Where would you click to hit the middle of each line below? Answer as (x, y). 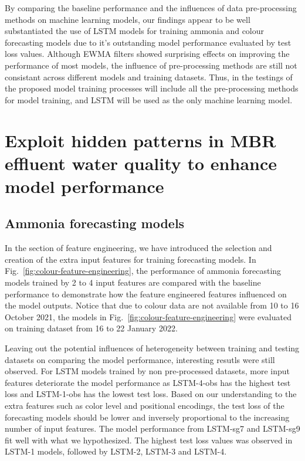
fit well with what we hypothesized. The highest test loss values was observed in (149, 440)
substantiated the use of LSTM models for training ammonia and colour (135, 31)
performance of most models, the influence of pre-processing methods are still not (151, 65)
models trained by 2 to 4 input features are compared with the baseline (133, 282)
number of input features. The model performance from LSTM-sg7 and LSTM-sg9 (152, 428)
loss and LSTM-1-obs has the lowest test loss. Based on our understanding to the (151, 394)
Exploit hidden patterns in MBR (140, 140)
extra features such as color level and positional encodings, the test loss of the (145, 406)
